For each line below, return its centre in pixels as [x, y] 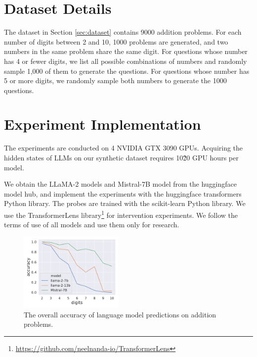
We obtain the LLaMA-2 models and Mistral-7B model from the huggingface [120, 184]
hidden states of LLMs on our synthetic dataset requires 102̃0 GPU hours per [121, 157]
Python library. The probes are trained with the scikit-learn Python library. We [125, 203]
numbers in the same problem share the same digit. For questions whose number [126, 51]
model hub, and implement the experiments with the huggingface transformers [123, 193]
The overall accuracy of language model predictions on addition [120, 314]
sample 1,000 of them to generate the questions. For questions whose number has [127, 71]
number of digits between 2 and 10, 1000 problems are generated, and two [116, 41]
